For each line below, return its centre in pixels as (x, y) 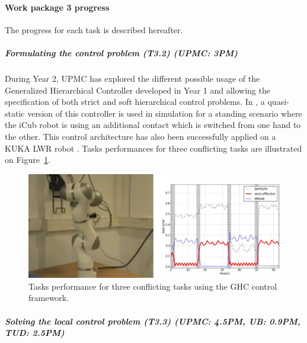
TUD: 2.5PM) (35, 333)
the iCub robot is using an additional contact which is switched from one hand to (153, 125)
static (15, 113)
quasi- (278, 102)
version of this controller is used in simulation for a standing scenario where (165, 113)
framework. (49, 298)
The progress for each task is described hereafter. (94, 29)
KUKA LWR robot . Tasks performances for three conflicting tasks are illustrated (153, 148)
